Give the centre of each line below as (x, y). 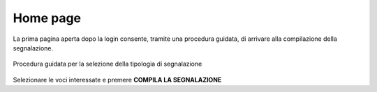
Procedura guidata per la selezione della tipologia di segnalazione (108, 64)
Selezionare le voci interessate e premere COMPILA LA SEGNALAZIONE (117, 80)
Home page (47, 18)
